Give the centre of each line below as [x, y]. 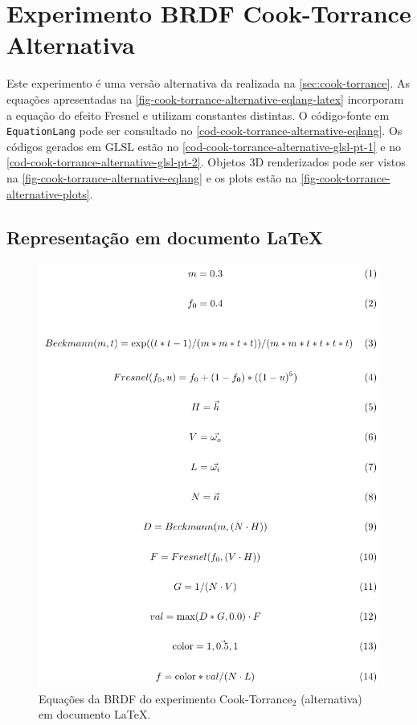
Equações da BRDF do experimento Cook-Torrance [166, 698]
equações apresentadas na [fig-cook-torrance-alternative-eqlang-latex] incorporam [205, 98]
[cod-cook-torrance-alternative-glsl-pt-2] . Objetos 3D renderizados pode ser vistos [206, 162]
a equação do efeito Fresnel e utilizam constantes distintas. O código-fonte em [198, 115]
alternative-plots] [48, 193]
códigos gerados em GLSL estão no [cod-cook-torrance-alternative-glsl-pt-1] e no [204, 146]
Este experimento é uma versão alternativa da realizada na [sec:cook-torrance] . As [208, 83]
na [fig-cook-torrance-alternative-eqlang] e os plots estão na [152, 177]
